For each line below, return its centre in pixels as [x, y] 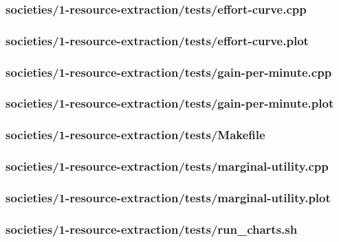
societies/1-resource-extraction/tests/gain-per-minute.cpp [169, 72]
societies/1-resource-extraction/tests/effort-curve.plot [157, 40]
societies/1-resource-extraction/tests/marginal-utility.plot [168, 197]
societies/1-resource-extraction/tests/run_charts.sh [152, 229]
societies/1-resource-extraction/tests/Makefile [135, 135]
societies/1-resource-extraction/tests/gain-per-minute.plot [170, 103]
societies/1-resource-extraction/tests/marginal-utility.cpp [167, 166]
